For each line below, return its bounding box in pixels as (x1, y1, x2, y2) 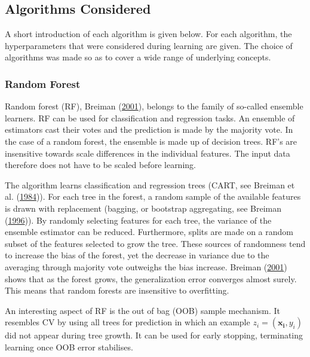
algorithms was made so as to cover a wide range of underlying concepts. (5, 51, 271, 63)
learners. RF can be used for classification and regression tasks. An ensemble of (5, 111, 295, 124)
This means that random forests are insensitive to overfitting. (5, 284, 229, 297)
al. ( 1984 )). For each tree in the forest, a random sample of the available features (5, 190, 301, 203)
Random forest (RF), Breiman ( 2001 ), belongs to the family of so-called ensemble (5, 100, 303, 112)
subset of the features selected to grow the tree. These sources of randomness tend (5, 237, 306, 249)
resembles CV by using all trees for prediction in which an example (5, 316, 250, 328)
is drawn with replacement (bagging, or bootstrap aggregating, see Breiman (5, 202, 282, 214)
